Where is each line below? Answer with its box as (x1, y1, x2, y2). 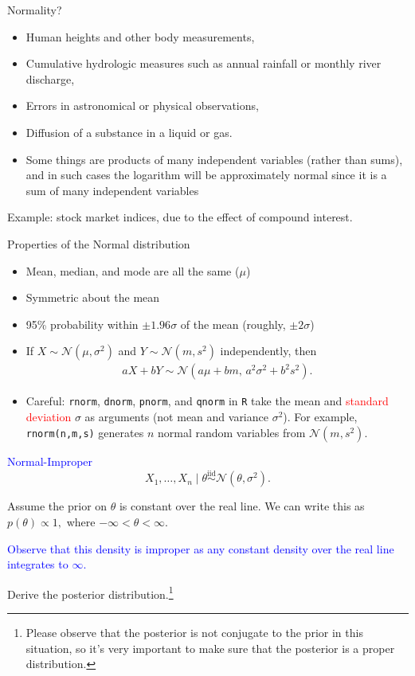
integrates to (7, 556, 69, 572)
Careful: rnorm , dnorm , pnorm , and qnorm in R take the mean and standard (25, 393, 389, 409)
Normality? (7, 2, 62, 18)
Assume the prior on (7, 498, 108, 514)
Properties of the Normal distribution (7, 235, 190, 252)
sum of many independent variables (25, 182, 199, 198)
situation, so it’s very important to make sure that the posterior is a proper (25, 639, 395, 656)
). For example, (283, 408, 358, 424)
